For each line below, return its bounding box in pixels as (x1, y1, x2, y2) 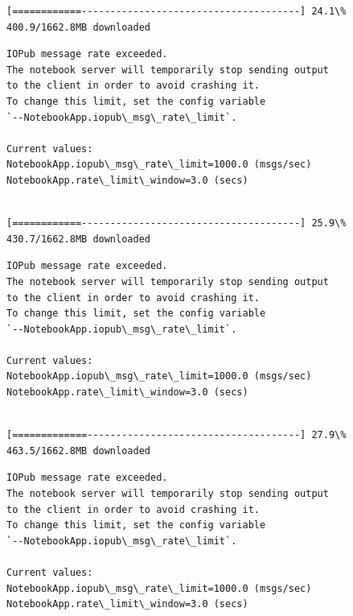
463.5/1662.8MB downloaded (6, 444, 150, 457)
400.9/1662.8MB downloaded (6, 21, 150, 33)
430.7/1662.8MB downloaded (6, 233, 150, 245)
